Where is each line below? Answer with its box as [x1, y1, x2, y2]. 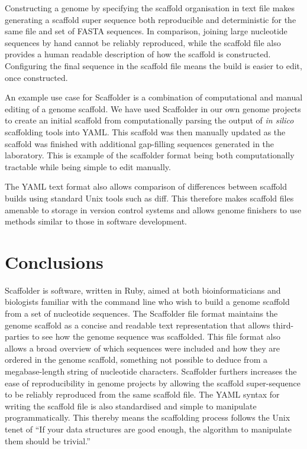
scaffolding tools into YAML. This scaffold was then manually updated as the [5, 125, 286, 138]
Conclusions [5, 249, 104, 274]
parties [5, 330, 30, 343]
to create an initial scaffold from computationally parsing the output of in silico [5, 114, 294, 126]
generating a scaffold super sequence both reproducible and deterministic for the [5, 13, 296, 25]
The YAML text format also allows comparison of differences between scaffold [5, 180, 287, 193]
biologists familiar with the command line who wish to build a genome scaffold [5, 295, 290, 308]
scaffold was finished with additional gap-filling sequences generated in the [5, 137, 274, 149]
